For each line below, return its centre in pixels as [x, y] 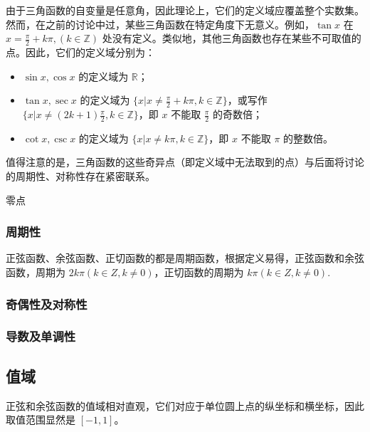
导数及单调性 [41, 336]
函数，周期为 [36, 272]
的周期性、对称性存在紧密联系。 [80, 176]
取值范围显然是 [41, 420]
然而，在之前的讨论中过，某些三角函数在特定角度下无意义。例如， [160, 24]
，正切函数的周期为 [199, 272]
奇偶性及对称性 [47, 304]
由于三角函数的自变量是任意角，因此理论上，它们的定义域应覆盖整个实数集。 [185, 10]
